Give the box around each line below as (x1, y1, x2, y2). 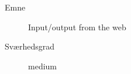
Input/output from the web (28, 20, 126, 33)
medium (28, 59, 57, 72)
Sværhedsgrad (5, 40, 54, 52)
